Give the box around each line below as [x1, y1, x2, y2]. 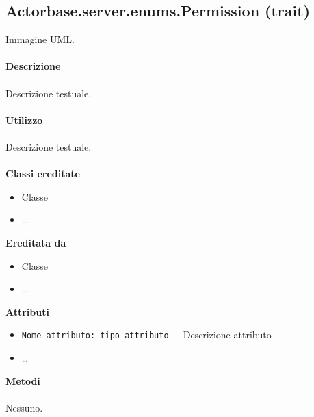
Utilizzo [5, 112, 43, 127]
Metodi [5, 373, 40, 388]
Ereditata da [5, 235, 66, 249]
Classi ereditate [5, 166, 80, 181]
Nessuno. [5, 400, 43, 414]
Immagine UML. [5, 32, 75, 47]
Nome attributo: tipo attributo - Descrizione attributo [21, 327, 272, 342]
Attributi [5, 304, 49, 318]
